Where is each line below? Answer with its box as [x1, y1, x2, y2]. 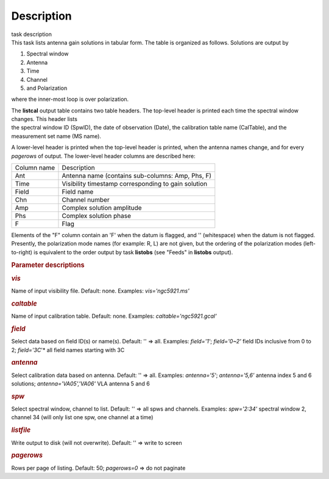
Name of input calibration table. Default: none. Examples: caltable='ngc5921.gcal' [11, 312, 217, 320]
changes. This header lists [11, 115, 77, 123]
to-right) [11, 248, 33, 256]
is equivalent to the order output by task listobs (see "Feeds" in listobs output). [34, 248, 233, 256]
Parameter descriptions [11, 260, 85, 269]
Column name [15, 164, 55, 172]
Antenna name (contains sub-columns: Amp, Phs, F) [62, 172, 212, 180]
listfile [11, 426, 31, 434]
